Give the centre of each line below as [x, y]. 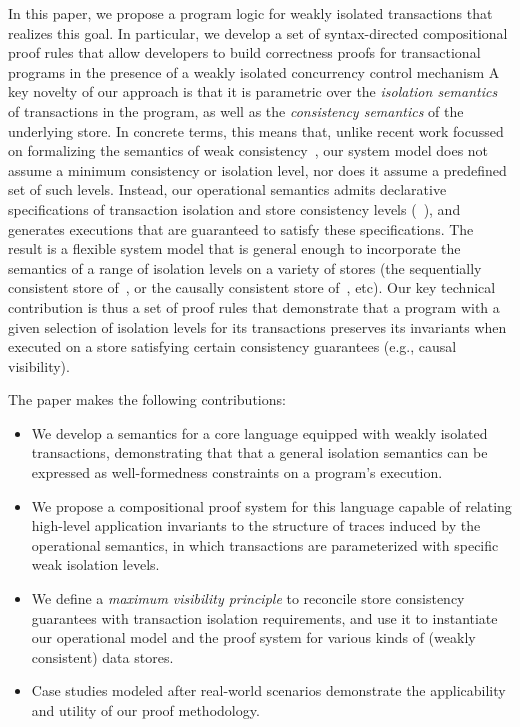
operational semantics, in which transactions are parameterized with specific [265, 544]
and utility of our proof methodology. [145, 710]
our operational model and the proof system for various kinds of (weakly [253, 637]
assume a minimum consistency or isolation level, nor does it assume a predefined [257, 169]
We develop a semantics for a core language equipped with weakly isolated [259, 432]
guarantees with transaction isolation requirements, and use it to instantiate [264, 617]
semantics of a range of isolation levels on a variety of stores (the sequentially [245, 267]
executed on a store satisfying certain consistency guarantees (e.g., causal [232, 346]
